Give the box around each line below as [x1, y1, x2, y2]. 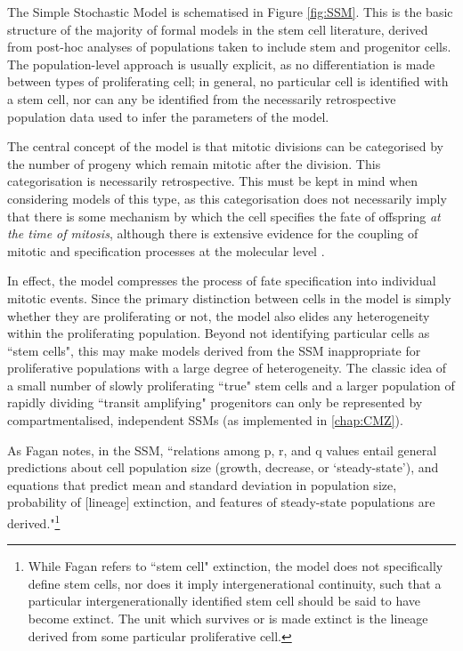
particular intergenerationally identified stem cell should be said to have [28, 591, 421, 610]
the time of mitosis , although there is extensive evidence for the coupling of [7, 224, 418, 243]
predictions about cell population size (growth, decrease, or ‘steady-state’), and [7, 458, 439, 477]
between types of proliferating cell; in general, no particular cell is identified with [7, 72, 449, 91]
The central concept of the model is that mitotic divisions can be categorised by [7, 137, 443, 156]
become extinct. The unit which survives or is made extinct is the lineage [28, 609, 428, 628]
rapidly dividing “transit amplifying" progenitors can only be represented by [7, 393, 423, 412]
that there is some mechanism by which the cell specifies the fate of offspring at [7, 206, 441, 225]
